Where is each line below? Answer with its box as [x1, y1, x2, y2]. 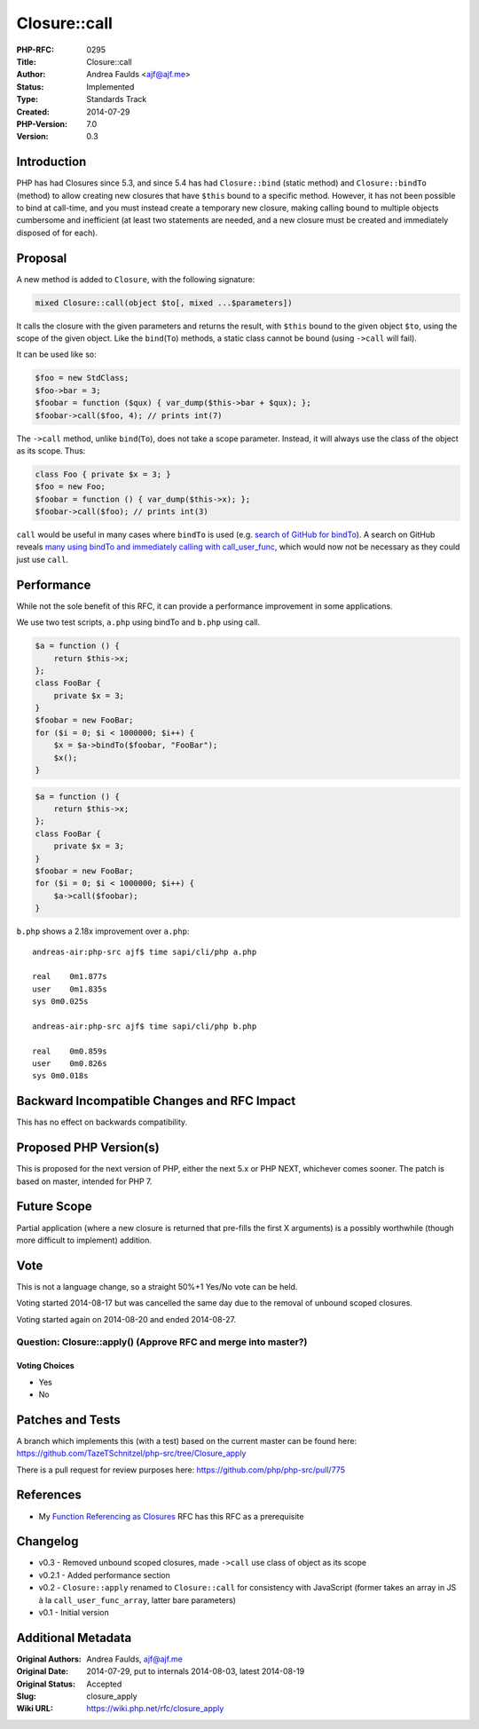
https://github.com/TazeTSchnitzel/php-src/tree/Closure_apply [16, 1448, 247, 1459]
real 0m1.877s [32, 972, 107, 982]
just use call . [16, 554, 69, 564]
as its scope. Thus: [16, 445, 86, 456]
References [16, 1488, 82, 1503]
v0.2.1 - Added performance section [38, 1569, 170, 1580]
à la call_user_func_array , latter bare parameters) [38, 1594, 237, 1606]
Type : [16, 94, 39, 105]
